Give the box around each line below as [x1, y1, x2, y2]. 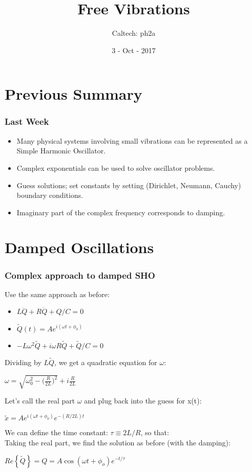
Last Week [5, 115, 49, 128]
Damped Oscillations [5, 237, 154, 258]
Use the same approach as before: [5, 288, 110, 299]
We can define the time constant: [5, 427, 108, 438]
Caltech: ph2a [112, 28, 156, 38]
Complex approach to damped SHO [5, 268, 155, 281]
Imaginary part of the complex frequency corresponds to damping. [16, 207, 225, 217]
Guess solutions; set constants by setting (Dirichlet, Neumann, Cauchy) [16, 179, 241, 190]
